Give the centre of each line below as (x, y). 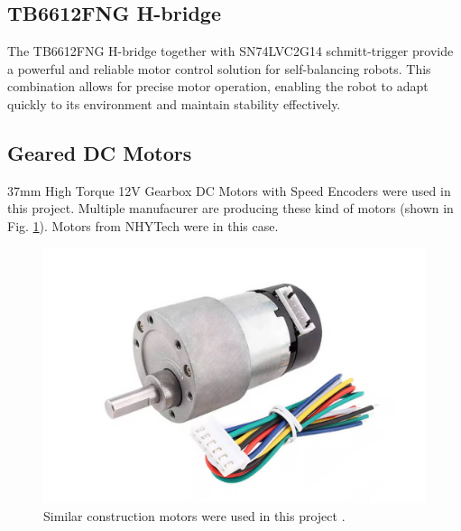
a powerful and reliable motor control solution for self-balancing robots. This (219, 68)
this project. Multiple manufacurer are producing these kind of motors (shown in (230, 208)
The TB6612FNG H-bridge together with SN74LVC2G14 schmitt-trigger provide (230, 51)
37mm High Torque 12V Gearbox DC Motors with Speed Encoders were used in (229, 190)
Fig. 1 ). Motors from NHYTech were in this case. (143, 225)
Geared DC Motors (100, 152)
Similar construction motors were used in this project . (194, 515)
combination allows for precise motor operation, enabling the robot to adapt (218, 86)
